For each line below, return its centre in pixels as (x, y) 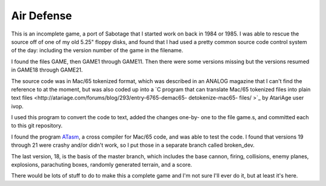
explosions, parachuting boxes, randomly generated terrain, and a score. (102, 165)
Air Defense (42, 16)
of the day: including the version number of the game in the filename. (97, 51)
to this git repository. (37, 126)
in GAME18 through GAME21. (47, 70)
